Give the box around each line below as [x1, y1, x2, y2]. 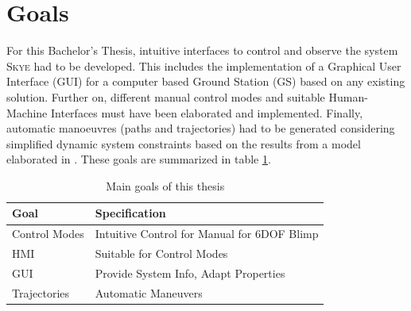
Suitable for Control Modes [95, 245, 228, 262]
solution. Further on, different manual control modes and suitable [6, 88, 325, 105]
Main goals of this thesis [106, 177, 225, 194]
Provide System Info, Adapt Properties [95, 265, 285, 281]
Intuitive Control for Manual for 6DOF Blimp [95, 225, 319, 242]
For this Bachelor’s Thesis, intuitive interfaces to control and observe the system [6, 42, 398, 59]
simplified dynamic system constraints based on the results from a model [6, 135, 361, 152]
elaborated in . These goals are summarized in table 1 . [6, 151, 271, 167]
